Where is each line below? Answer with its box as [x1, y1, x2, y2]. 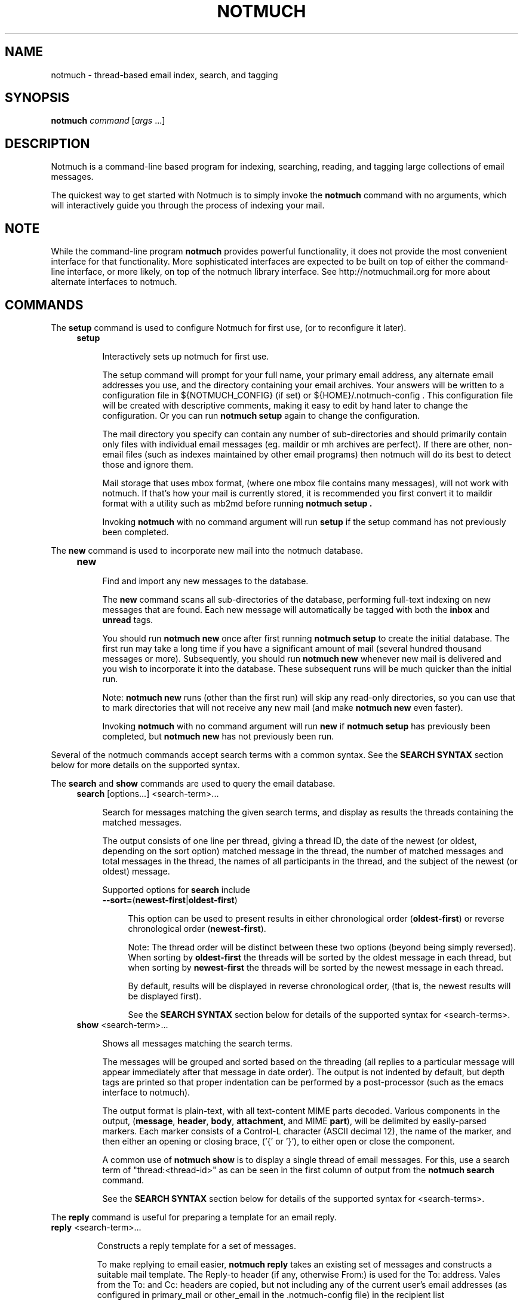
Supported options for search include [102, 884, 250, 895]
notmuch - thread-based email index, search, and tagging [51, 69, 278, 80]
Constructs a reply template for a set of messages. [97, 1240, 297, 1251]
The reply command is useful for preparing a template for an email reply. [51, 1211, 337, 1222]
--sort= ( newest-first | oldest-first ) [102, 894, 238, 905]
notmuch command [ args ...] [51, 115, 165, 126]
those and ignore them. [102, 459, 193, 470]
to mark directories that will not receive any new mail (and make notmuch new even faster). [102, 702, 463, 713]
